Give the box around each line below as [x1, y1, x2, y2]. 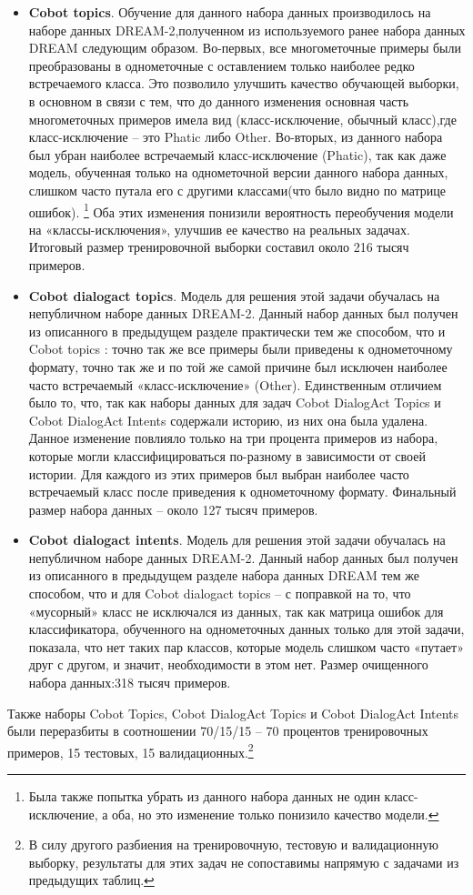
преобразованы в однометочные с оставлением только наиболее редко [28, 55, 415, 75]
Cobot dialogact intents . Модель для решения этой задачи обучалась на [28, 530, 446, 549]
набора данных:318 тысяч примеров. [28, 673, 231, 692]
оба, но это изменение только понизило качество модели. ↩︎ [112, 804, 439, 823]
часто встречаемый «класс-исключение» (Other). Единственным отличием [28, 375, 442, 394]
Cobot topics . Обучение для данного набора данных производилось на [28, 3, 431, 21]
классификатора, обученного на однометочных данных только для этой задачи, [28, 619, 465, 639]
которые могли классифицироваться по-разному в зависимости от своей [28, 446, 426, 465]
